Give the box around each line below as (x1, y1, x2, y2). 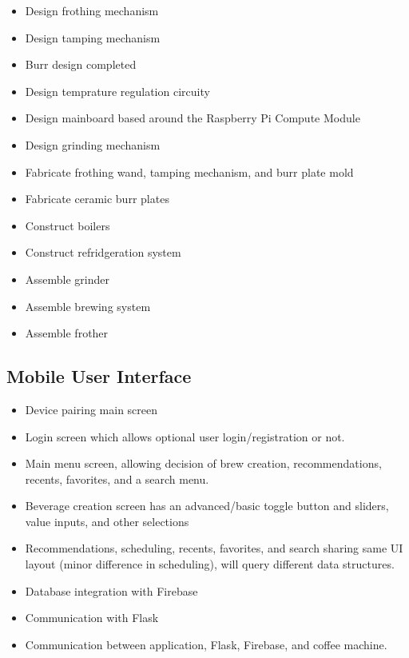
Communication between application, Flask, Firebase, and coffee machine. (25, 636, 387, 652)
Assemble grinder (25, 270, 110, 287)
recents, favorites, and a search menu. (25, 470, 209, 487)
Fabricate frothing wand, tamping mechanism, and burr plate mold (25, 163, 354, 180)
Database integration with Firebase (25, 582, 198, 599)
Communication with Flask (25, 609, 159, 626)
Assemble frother (25, 325, 109, 341)
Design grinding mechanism (25, 136, 161, 153)
